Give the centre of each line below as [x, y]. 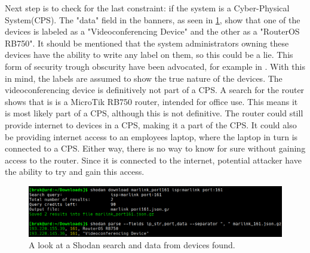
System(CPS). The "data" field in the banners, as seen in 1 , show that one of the [153, 19]
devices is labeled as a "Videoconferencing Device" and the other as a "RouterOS [152, 31]
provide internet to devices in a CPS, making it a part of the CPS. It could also [151, 124]
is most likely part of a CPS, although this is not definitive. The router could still [154, 113]
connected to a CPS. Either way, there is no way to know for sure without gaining [155, 148]
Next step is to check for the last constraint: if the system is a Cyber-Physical [147, 8]
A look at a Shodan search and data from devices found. [132, 245]
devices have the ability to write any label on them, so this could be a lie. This [149, 55]
